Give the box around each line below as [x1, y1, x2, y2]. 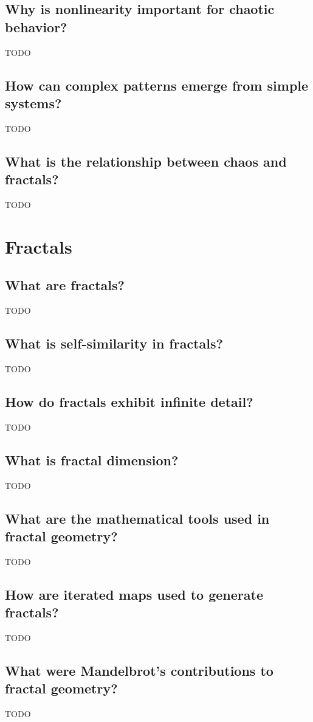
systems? [5, 93, 62, 112]
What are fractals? [5, 276, 125, 294]
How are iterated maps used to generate [5, 585, 263, 603]
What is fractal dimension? [5, 450, 179, 469]
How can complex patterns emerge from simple [5, 75, 309, 94]
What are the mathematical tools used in [5, 509, 270, 527]
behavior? [5, 17, 67, 36]
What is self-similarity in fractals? [5, 334, 223, 353]
